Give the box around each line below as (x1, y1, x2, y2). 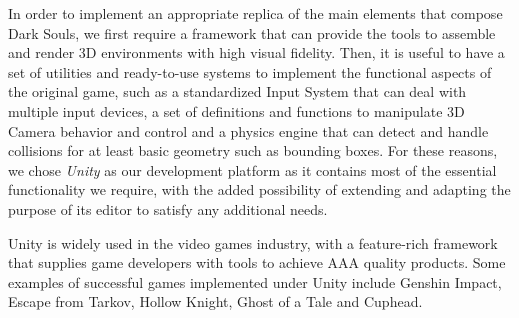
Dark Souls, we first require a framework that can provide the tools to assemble (8, 22, 496, 43)
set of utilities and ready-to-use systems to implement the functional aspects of (8, 61, 492, 82)
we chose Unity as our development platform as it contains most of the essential (8, 159, 497, 180)
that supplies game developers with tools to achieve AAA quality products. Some (8, 252, 506, 273)
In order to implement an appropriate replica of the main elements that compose (8, 3, 503, 23)
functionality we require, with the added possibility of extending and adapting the (8, 179, 511, 200)
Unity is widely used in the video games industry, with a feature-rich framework (8, 232, 498, 253)
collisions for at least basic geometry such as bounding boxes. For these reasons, (8, 140, 498, 161)
